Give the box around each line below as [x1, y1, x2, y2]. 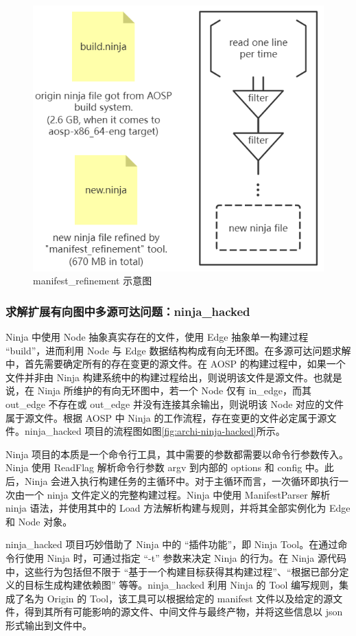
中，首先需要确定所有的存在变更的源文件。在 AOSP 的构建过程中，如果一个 [5, 356, 346, 371]
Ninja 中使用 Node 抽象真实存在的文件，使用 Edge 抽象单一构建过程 [5, 330, 309, 344]
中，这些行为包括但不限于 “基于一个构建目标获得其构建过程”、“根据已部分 [5, 564, 340, 578]
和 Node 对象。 [5, 514, 73, 528]
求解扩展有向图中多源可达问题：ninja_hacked [5, 302, 250, 319]
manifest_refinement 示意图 [33, 273, 152, 288]
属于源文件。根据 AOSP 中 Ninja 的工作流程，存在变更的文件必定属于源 [5, 410, 327, 424]
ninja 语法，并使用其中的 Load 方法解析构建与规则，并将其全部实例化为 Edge [5, 501, 351, 515]
